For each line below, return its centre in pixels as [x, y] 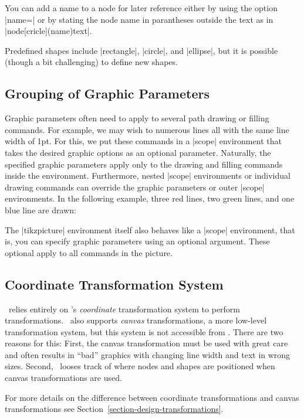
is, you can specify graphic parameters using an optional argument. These [137, 241]
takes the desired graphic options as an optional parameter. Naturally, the [138, 152]
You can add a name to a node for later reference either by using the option [141, 8]
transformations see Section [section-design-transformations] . [114, 409]
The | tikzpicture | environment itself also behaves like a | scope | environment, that [150, 229]
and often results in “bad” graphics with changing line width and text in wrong [148, 354]
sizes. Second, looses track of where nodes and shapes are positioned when [140, 366]
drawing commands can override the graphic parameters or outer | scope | [135, 187]
